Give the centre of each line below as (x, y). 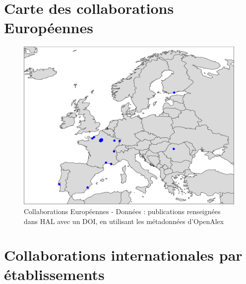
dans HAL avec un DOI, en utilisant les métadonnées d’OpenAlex (124, 221)
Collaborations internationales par (123, 255)
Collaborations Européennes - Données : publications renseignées (122, 211)
